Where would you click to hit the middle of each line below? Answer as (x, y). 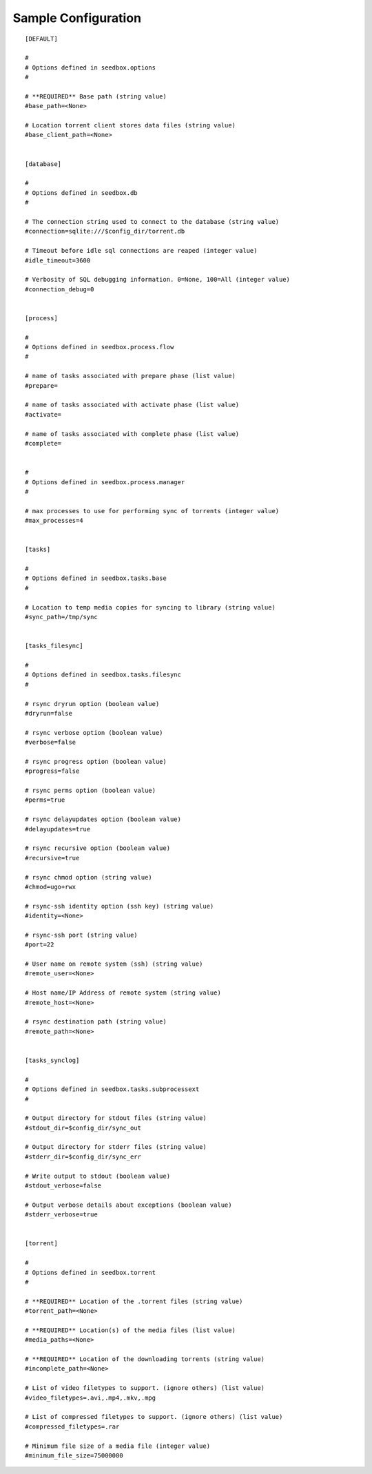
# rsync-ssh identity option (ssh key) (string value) (120, 906)
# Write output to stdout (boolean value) (98, 1176)
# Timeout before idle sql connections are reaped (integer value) (141, 251)
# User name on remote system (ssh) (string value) (114, 964)
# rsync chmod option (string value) (89, 877)
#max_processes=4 (54, 521)
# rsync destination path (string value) (96, 1022)
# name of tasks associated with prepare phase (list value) (130, 376)
